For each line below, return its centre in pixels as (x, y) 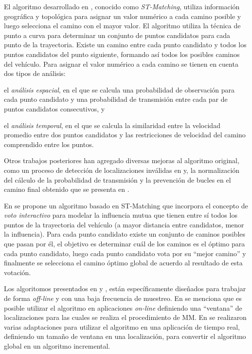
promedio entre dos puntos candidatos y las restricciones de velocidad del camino (125, 135)
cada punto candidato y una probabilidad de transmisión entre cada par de (116, 99)
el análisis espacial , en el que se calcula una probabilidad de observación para (119, 89)
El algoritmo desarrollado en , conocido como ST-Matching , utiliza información (122, 6)
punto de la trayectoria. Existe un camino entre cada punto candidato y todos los (125, 45)
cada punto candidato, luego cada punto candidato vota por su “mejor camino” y (125, 253)
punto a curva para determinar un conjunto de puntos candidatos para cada (117, 35)
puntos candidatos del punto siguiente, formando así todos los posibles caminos (122, 54)
